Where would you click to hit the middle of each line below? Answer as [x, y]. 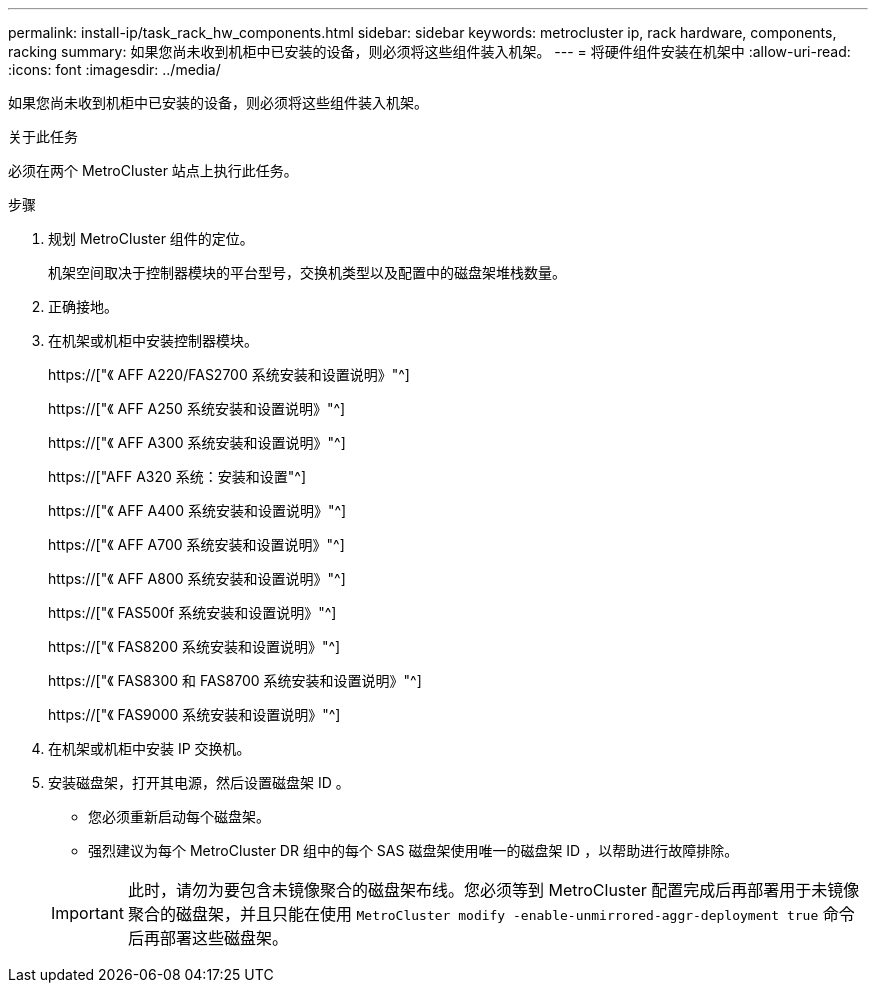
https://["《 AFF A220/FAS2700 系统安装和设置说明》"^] [229, 374]
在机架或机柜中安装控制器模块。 [153, 340]
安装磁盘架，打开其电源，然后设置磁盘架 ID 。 [199, 782]
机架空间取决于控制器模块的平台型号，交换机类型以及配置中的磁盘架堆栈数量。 [307, 272]
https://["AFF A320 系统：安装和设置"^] [177, 476]
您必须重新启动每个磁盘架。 [179, 816]
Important [87, 913]
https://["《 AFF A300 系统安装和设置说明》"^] [197, 442]
